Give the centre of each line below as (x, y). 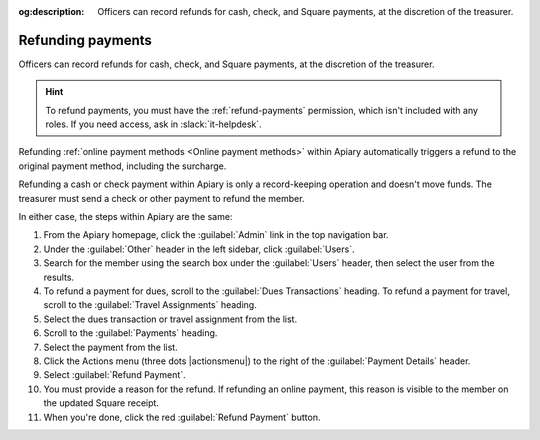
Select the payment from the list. (111, 347)
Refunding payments (85, 40)
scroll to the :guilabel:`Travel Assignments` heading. (150, 305)
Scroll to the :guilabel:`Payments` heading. (130, 333)
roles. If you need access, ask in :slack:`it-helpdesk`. (153, 124)
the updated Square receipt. (101, 403)
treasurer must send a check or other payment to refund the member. (161, 198)
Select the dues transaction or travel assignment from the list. (170, 319)
